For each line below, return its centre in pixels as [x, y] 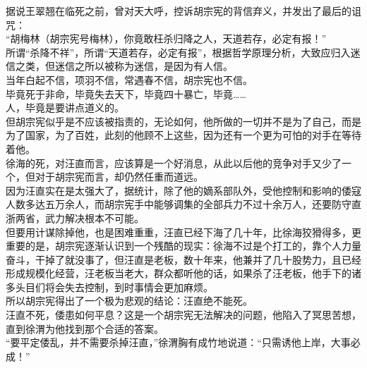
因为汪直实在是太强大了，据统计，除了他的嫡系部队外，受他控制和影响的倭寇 [183, 190]
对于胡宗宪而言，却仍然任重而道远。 [119, 177]
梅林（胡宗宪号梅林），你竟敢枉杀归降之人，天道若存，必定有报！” [173, 38]
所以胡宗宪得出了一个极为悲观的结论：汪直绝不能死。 [129, 301]
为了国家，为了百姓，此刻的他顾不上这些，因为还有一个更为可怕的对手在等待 [183, 135]
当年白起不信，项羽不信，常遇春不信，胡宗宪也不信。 [129, 79]
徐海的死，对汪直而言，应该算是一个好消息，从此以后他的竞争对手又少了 [174, 162]
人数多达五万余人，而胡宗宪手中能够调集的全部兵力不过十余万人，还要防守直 [183, 204]
